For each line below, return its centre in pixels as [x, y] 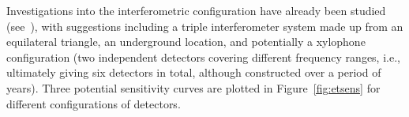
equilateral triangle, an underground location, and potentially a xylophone [186, 42]
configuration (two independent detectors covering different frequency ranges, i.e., [203, 57]
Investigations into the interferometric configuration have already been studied [196, 10]
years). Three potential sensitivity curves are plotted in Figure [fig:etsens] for [193, 87]
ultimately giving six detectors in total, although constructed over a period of [194, 72]
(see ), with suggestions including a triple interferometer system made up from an [205, 26]
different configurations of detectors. [94, 103]
